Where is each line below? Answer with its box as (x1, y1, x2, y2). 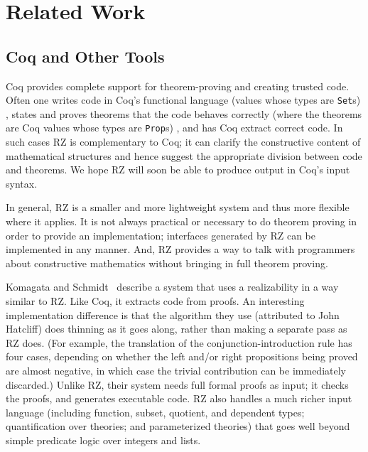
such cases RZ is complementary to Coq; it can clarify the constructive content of (6, 134, 361, 149)
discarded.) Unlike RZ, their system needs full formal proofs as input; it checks (6, 377, 349, 392)
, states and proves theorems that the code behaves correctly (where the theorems (6, 106, 362, 121)
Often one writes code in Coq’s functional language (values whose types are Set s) (6, 92, 361, 107)
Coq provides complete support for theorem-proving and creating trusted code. (6, 78, 350, 93)
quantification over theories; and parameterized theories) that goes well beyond (6, 419, 350, 434)
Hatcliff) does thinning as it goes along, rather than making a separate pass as (6, 321, 347, 336)
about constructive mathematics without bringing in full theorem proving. (6, 255, 328, 270)
